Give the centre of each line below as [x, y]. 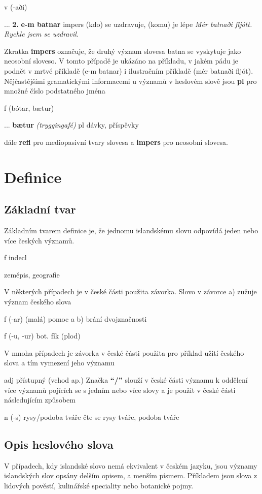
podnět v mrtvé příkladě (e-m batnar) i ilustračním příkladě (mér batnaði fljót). [129, 70]
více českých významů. [39, 240]
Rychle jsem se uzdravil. [42, 34]
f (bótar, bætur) [29, 107]
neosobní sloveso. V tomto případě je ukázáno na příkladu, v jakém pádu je [121, 61]
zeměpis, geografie [32, 274]
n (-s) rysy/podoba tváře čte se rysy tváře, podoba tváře [92, 416]
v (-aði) [16, 7]
